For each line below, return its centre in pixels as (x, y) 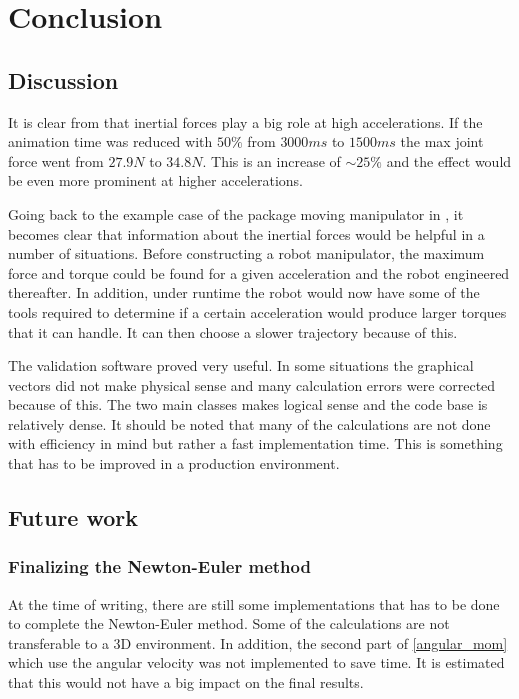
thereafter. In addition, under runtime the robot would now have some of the (244, 292)
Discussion (63, 79)
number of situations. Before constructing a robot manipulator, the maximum (246, 253)
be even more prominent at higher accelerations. (155, 180)
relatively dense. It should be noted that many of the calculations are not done (249, 423)
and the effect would (449, 160)
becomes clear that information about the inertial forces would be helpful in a (246, 233)
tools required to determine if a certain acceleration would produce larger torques (257, 311)
